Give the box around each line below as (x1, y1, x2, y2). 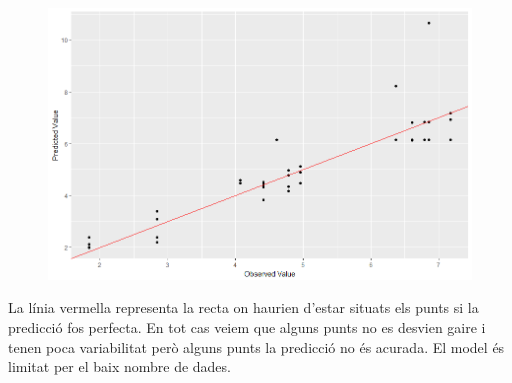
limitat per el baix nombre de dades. (8, 356, 231, 377)
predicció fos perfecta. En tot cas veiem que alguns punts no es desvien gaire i (8, 317, 486, 338)
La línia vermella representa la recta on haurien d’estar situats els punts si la (8, 297, 479, 318)
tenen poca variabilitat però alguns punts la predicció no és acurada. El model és (8, 336, 505, 357)
